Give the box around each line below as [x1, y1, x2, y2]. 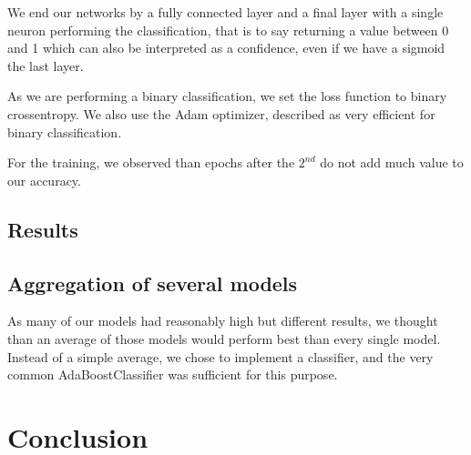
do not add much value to [320, 153, 464, 172]
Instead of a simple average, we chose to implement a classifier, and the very [7, 347, 434, 366]
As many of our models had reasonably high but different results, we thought [7, 311, 438, 330]
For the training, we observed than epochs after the [7, 153, 295, 172]
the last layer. [7, 56, 84, 75]
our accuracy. [7, 170, 81, 189]
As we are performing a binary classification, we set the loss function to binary [7, 86, 447, 106]
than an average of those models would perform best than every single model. [7, 329, 441, 348]
